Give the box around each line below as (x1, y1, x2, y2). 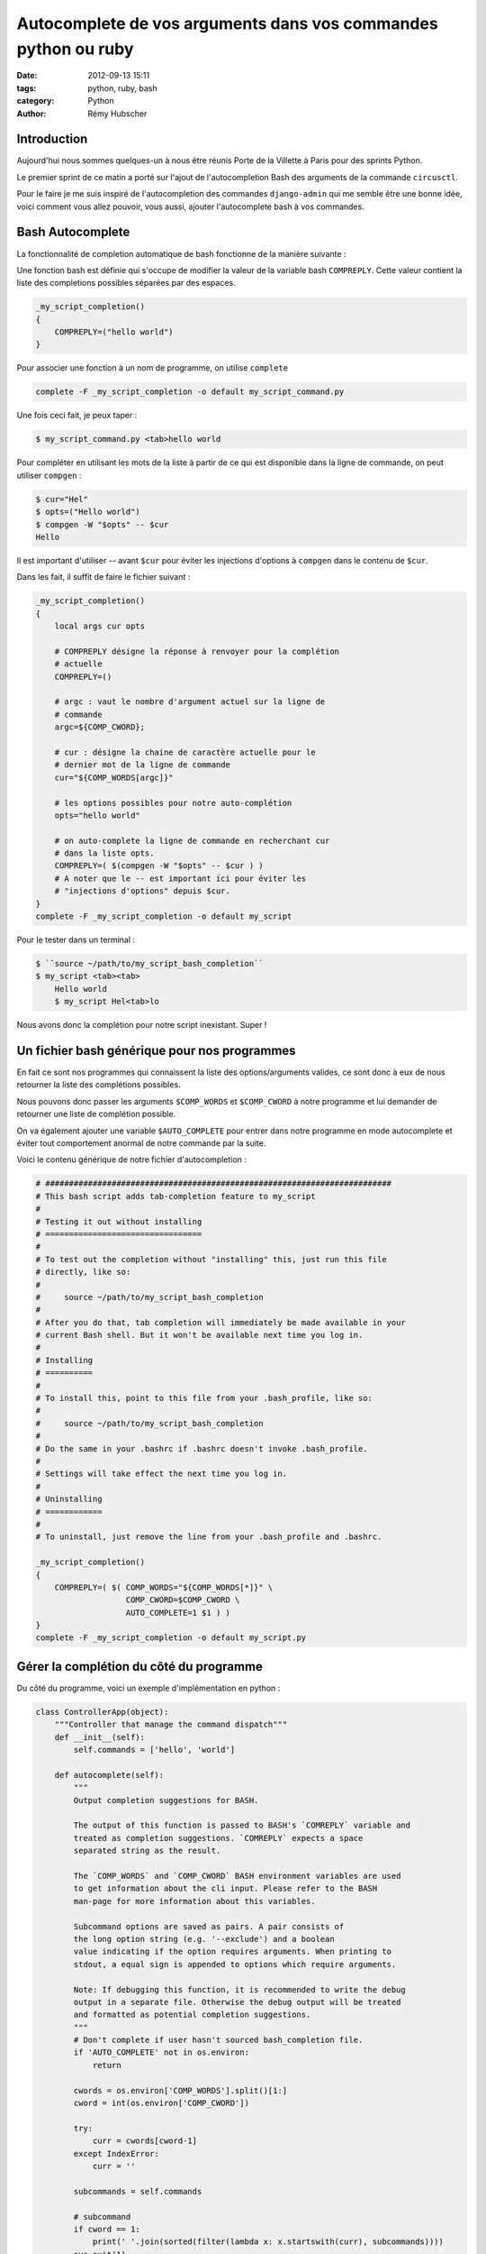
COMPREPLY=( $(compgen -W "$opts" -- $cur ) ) (54, 861, 265, 871)
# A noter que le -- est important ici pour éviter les (54, 873, 307, 884)
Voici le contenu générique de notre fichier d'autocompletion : (16, 1154, 247, 1165)
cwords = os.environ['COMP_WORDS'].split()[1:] (73, 2085, 288, 2095)
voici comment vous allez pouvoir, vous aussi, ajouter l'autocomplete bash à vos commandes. (16, 201, 364, 212)
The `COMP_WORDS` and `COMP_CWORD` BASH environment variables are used (73, 1871, 401, 1882)
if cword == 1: (73, 2223, 141, 2234)
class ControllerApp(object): (35, 1707, 169, 1717)
